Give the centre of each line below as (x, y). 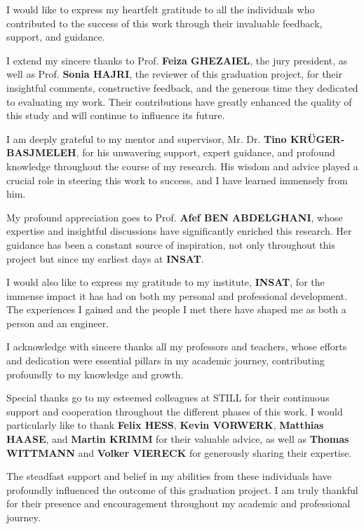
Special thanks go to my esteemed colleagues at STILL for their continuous (168, 398)
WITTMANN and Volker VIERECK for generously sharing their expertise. (179, 452)
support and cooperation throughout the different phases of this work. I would (175, 411)
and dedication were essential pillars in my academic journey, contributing (166, 360)
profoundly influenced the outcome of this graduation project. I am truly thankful (182, 489)
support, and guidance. (56, 37)
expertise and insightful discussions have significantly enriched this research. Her (179, 231)
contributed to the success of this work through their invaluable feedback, (164, 23)
